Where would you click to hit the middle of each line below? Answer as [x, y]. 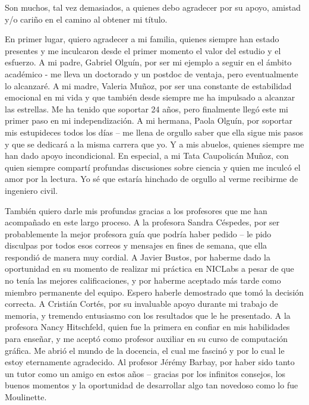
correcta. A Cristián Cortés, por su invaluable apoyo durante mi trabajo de [141, 304]
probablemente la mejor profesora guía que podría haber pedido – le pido [138, 233]
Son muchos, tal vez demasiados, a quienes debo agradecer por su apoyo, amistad [153, 7]
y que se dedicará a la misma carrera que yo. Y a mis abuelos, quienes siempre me [154, 144]
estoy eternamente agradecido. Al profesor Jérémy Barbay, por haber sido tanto [150, 362]
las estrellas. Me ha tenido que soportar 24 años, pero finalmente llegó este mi [146, 109]
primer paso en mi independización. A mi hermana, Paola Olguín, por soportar [149, 120]
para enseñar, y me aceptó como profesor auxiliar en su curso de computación [146, 339]
